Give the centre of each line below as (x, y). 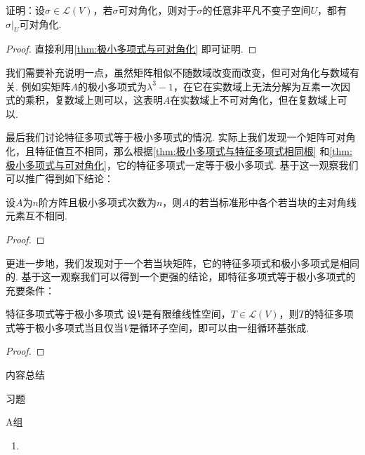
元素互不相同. (36, 216)
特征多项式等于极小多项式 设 (71, 314)
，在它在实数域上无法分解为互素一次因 (262, 86)
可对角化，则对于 (158, 10)
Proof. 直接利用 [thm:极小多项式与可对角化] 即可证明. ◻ (131, 49)
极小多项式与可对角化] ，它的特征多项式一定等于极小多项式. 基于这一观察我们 (182, 164)
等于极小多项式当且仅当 (69, 327)
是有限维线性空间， (186, 314)
